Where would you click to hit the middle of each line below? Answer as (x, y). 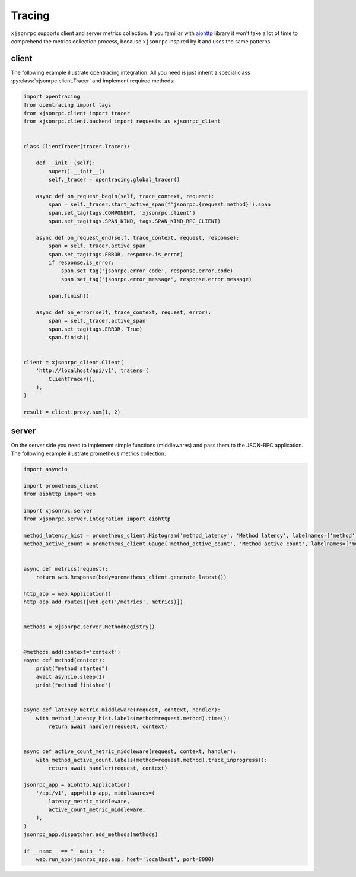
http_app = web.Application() (67, 594)
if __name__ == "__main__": (64, 851)
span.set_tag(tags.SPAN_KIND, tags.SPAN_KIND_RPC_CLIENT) (134, 221)
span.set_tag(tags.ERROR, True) (95, 329)
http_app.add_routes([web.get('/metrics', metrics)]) (103, 602)
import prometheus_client (61, 486)
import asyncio (45, 469)
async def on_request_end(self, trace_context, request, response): (138, 238)
